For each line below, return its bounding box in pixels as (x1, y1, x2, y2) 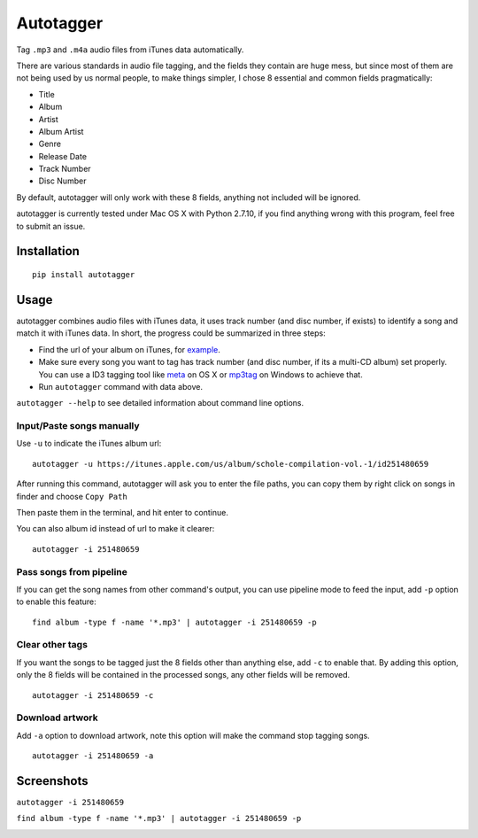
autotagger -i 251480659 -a (32, 751, 154, 761)
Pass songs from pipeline (16, 565, 128, 578)
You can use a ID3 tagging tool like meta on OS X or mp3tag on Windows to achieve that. (38, 369, 363, 380)
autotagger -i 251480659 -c (32, 690, 154, 700)
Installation (16, 244, 80, 259)
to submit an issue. (16, 221, 86, 231)
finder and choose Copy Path (16, 491, 127, 501)
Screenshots (16, 773, 89, 788)
